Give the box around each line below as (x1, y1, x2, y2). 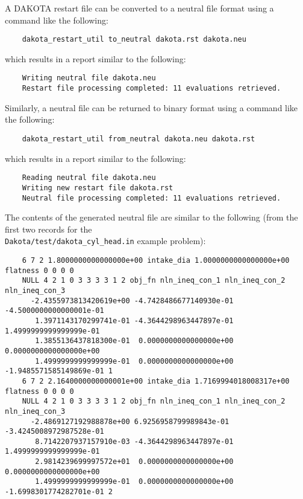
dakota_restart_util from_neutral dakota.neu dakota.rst (22, 134, 255, 143)
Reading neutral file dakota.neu (22, 173, 156, 182)
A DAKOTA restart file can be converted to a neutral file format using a (5, 2, 274, 14)
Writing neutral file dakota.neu (22, 74, 156, 83)
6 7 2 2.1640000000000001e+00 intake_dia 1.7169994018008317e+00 (22, 376, 290, 385)
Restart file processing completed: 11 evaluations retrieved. (22, 84, 281, 93)
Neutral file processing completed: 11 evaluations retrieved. (22, 193, 281, 202)
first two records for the (5, 222, 92, 235)
